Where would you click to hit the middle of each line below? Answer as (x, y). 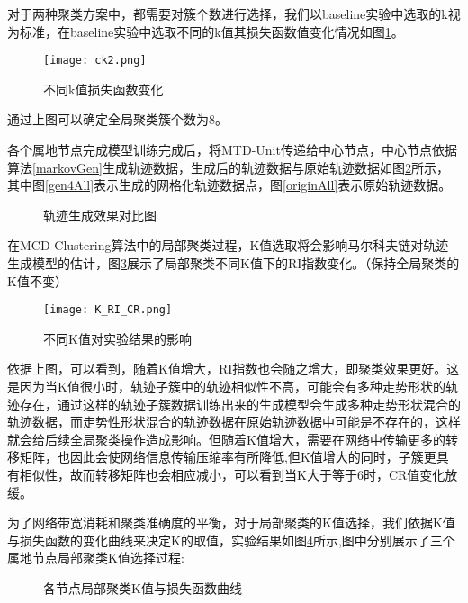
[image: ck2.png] (95, 61)
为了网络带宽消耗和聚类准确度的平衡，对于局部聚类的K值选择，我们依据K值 (231, 522)
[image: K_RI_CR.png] (108, 310)
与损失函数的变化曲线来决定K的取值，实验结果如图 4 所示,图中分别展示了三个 (231, 540)
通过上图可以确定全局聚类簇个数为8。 (117, 119)
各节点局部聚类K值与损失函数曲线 (143, 587)
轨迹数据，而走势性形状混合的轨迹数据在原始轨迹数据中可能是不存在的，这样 (234, 422)
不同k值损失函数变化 (103, 89)
